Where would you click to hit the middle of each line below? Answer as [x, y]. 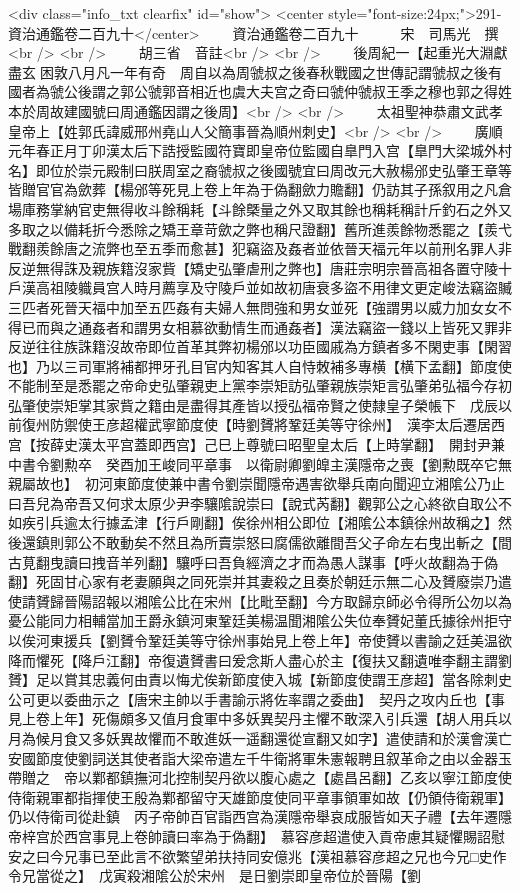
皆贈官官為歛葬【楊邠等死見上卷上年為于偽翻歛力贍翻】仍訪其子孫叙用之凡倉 [260, 189]
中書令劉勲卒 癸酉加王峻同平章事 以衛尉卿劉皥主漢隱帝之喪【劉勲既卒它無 [260, 463]
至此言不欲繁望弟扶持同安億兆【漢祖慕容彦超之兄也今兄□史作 [306, 855]
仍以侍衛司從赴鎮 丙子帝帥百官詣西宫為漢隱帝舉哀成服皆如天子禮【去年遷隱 [260, 816]
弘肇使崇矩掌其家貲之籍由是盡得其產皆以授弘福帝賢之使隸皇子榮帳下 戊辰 [253, 404]
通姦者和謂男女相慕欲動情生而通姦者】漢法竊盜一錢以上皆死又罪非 [294, 326]
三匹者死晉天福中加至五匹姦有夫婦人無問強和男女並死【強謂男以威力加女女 [253, 306]
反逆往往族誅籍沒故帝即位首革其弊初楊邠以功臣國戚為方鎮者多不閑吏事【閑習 [260, 346]
